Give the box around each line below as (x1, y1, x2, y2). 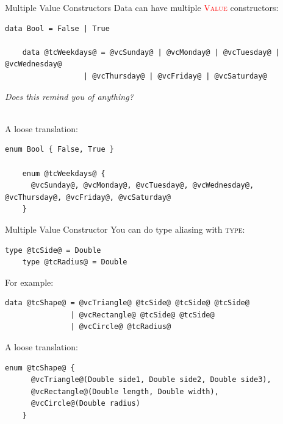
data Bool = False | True (5, 24, 110, 33)
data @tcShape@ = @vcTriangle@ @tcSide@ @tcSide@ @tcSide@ (5, 299, 249, 308)
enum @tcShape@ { (5, 363, 75, 372)
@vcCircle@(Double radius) (30, 399, 140, 408)
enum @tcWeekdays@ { (22, 169, 106, 178)
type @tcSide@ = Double (5, 246, 101, 255)
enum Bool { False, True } (5, 145, 114, 154)
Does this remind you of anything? (5, 90, 134, 102)
